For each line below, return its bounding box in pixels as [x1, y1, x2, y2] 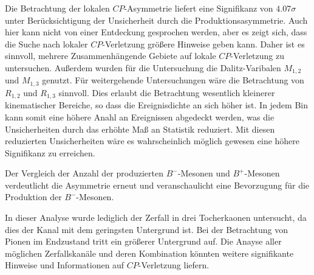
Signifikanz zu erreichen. [5, 146, 95, 159]
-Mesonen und [177, 167, 230, 179]
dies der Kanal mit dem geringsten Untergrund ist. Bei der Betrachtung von [5, 223, 288, 235]
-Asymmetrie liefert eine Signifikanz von [124, 2, 273, 14]
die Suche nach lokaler [5, 37, 88, 50]
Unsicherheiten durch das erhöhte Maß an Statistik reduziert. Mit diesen [5, 122, 275, 135]
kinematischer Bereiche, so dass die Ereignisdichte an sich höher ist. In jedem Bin [5, 99, 308, 111]
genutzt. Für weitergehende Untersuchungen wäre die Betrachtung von [42, 74, 304, 86]
